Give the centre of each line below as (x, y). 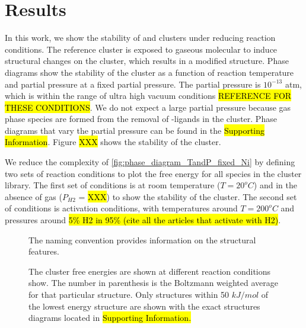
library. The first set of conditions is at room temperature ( (113, 185)
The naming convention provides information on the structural (142, 239)
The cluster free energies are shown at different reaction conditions (150, 271)
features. (44, 251)
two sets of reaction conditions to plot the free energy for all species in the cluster (153, 173)
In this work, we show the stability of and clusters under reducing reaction (140, 38)
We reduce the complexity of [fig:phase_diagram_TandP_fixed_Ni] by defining (150, 162)
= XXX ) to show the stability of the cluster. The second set (188, 196)
